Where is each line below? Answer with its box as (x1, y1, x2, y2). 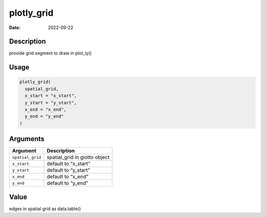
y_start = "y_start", (25, 100, 77, 105)
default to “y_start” (47, 167, 90, 174)
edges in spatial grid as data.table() (9, 206, 81, 212)
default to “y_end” (47, 180, 89, 186)
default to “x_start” (47, 160, 91, 167)
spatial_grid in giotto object (47, 154, 110, 161)
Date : (9, 25, 21, 31)
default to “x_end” (47, 173, 89, 180)
